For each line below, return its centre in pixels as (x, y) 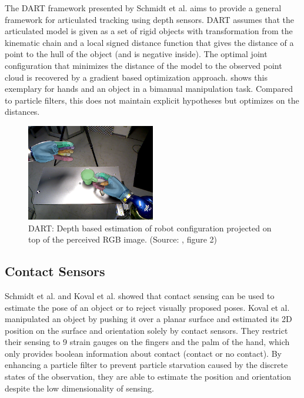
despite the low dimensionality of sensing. (79, 388)
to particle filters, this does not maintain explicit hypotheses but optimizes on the (152, 100)
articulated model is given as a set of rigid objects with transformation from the (149, 31)
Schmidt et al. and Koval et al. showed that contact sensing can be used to (140, 295)
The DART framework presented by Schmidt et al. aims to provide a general (143, 8)
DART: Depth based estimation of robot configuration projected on (150, 228)
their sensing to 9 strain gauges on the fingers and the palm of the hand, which (147, 342)
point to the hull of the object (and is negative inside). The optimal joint (136, 54)
